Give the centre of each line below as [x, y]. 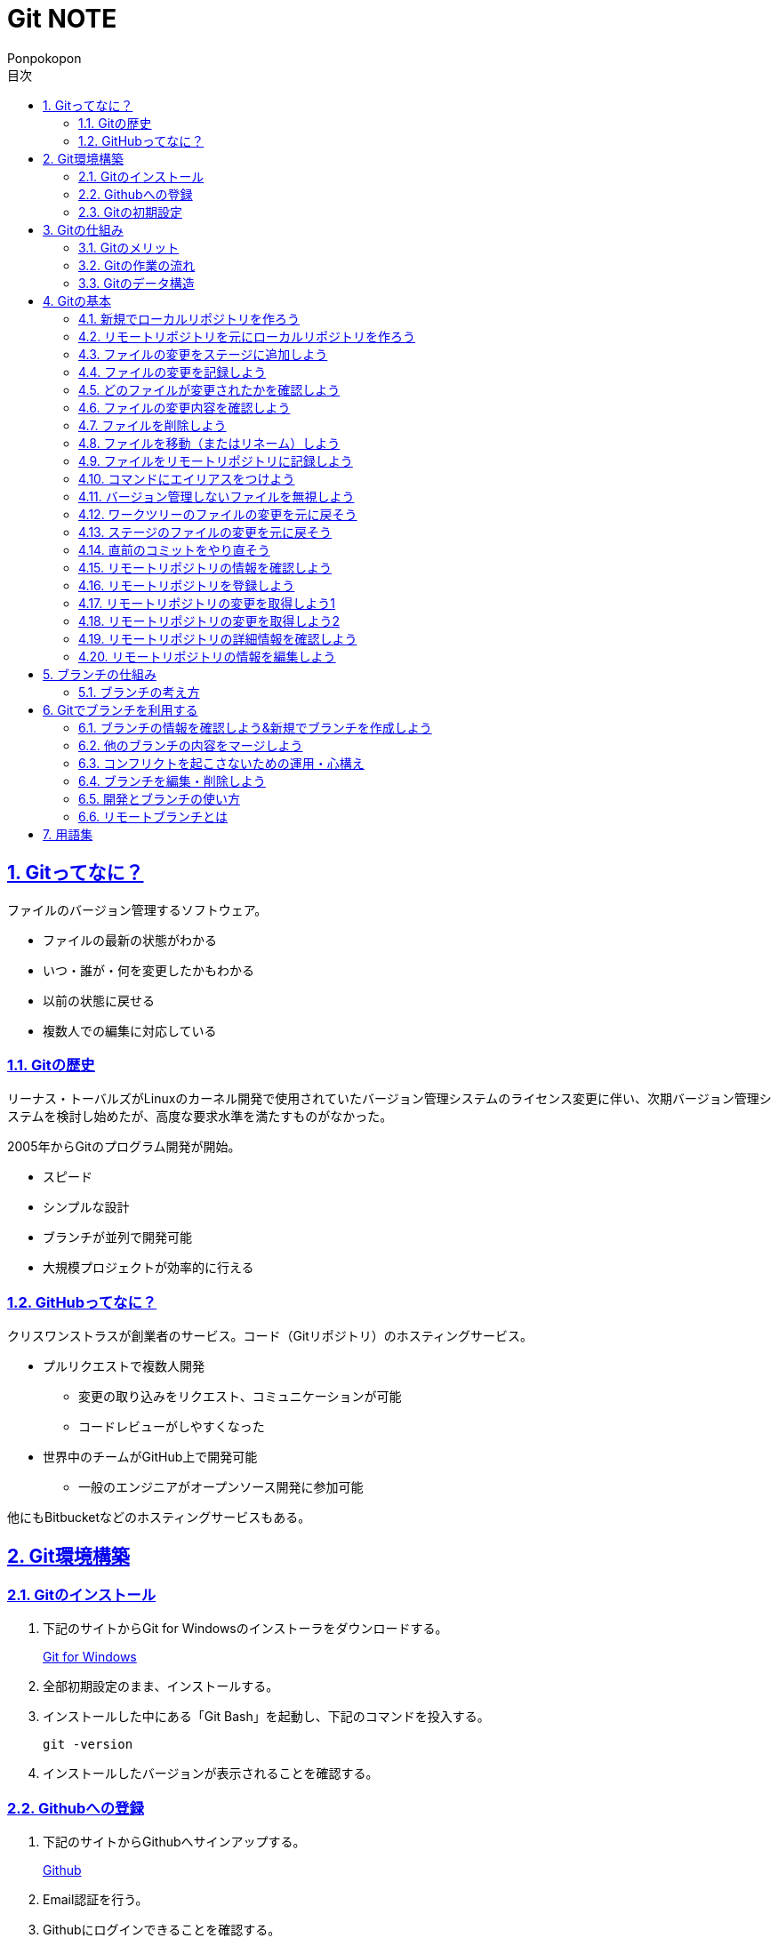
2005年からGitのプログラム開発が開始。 [124, 1147]
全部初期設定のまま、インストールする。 [161, 1686]
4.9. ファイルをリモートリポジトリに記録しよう [216, 460]
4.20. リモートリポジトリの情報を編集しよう [207, 656]
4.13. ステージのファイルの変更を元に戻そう [205, 532]
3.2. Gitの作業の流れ [137, 265]
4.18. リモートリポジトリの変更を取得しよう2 [209, 621]
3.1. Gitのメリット [129, 247]
